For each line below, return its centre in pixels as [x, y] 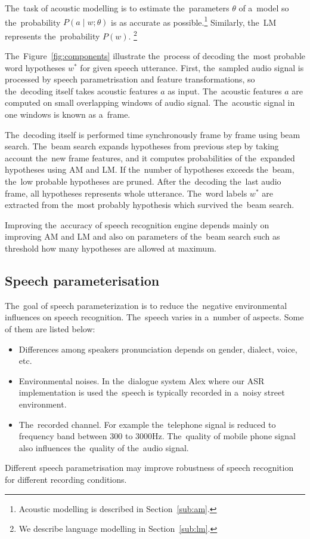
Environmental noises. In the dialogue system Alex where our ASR [142, 380]
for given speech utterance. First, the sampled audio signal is [192, 67]
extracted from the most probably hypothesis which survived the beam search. [150, 205]
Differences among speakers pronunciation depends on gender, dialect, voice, [158, 349]
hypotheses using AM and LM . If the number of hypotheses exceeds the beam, [150, 169]
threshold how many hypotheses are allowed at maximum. [111, 248]
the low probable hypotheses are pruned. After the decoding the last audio [143, 181]
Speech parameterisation [82, 280]
